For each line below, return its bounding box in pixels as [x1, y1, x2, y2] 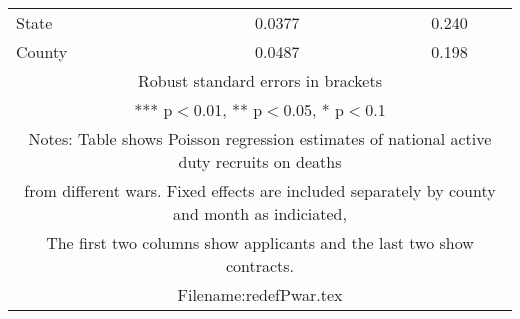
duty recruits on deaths [178, 150, 342, 173]
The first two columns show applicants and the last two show [46, 231, 474, 254]
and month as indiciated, [173, 202, 347, 225]
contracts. [225, 254, 295, 277]
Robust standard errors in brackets [138, 69, 382, 92]
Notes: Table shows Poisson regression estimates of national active [28, 127, 492, 150]
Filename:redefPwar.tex [177, 283, 343, 306]
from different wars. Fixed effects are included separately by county [24, 179, 496, 202]
